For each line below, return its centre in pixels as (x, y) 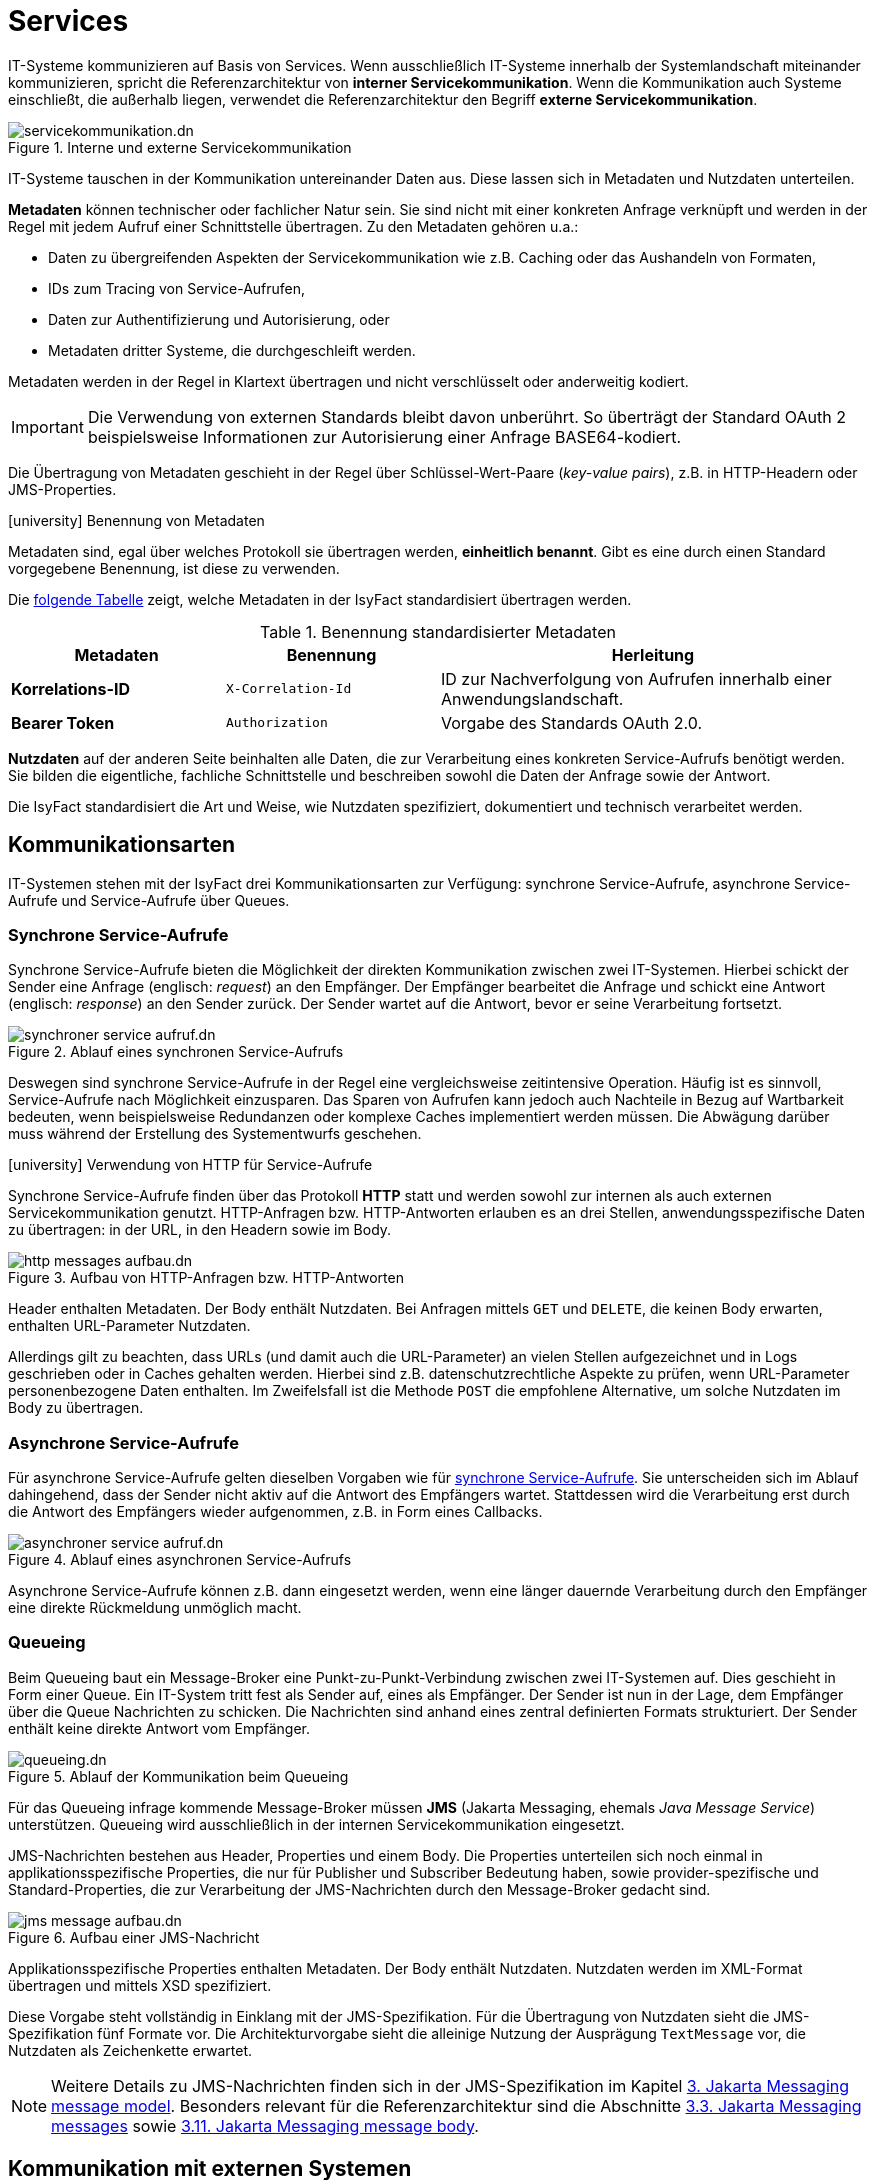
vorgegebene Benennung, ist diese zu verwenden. (174, 568)
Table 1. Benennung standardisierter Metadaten (438, 631)
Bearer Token (63, 722)
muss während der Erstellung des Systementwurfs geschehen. (215, 1134)
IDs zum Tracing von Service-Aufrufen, (177, 288)
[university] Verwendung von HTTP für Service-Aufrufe (190, 1165)
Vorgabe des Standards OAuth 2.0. (572, 722)
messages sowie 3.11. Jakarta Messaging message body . (265, 2125)
